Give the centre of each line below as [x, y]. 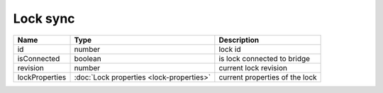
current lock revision [253, 67]
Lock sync [44, 18]
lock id [230, 49]
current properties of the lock [268, 77]
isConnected [39, 58]
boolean [88, 58]
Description [239, 40]
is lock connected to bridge [265, 58]
